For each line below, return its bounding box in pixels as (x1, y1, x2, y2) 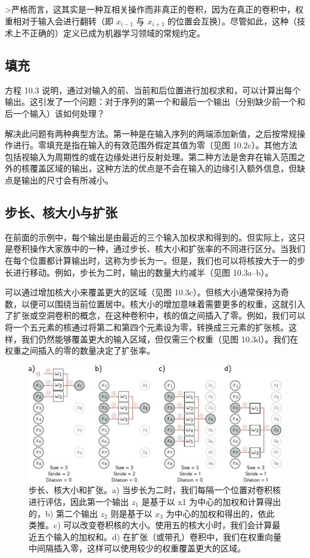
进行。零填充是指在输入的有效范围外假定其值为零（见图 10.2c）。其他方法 (13, 139, 297, 151)
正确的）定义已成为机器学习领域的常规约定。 (29, 27, 205, 39)
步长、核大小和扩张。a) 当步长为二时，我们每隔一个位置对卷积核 (29, 484, 281, 496)
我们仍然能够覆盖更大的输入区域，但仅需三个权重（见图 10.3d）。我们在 (21, 332, 299, 345)
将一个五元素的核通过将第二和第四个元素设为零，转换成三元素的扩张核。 (5, 320, 289, 333)
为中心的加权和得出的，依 (166, 507, 266, 519)
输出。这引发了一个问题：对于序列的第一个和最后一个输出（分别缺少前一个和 (5, 95, 305, 108)
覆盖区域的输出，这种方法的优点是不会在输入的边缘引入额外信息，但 (29, 162, 297, 174)
